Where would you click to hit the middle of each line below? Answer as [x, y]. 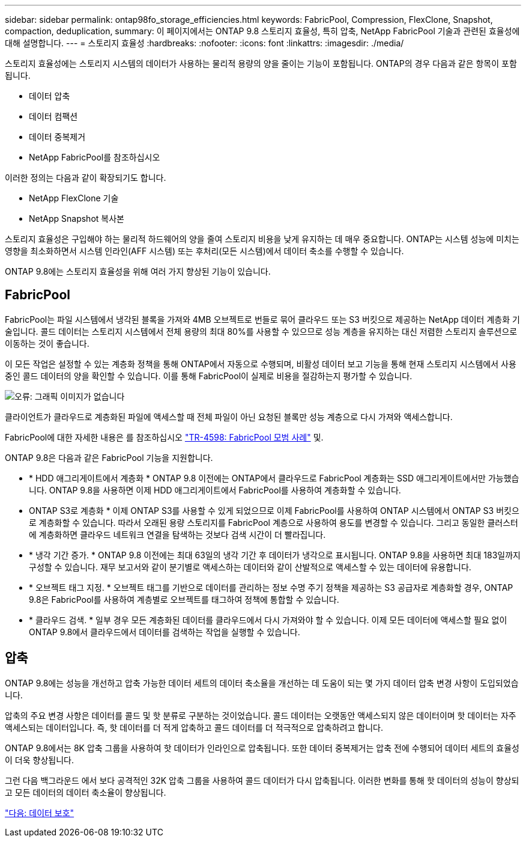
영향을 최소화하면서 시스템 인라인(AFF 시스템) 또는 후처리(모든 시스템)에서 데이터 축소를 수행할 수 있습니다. [204, 251]
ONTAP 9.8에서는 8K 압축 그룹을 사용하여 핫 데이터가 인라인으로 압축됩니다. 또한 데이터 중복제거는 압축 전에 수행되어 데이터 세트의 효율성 [262, 748]
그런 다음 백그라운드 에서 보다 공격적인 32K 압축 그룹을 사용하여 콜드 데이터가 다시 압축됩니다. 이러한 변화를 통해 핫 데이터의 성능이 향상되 [262, 780]
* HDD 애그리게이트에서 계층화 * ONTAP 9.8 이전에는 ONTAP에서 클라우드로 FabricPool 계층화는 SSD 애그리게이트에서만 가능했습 [274, 478]
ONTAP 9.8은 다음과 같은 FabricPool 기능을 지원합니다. [109, 457]
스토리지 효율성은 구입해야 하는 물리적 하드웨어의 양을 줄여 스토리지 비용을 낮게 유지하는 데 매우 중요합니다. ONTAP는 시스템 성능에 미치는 [262, 239]
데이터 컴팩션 [53, 116]
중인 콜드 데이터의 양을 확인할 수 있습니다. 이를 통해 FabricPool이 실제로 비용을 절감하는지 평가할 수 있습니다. [209, 376]
